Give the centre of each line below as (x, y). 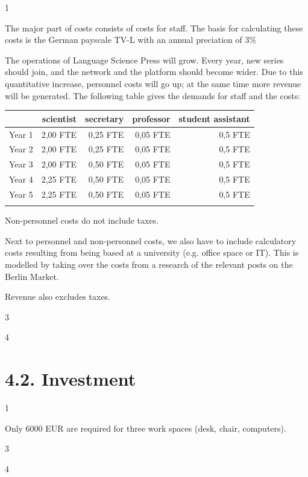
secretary (105, 118)
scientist (59, 118)
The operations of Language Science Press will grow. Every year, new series (144, 60)
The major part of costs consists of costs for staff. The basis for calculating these (154, 28)
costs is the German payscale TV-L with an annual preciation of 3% (131, 40)
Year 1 (21, 134)
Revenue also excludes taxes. (58, 297)
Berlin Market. (32, 276)
